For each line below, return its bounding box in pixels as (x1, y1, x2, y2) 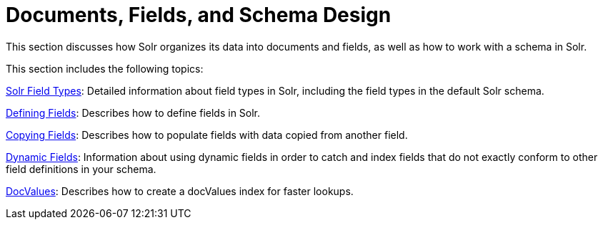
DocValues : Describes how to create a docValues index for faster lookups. (6, 184, 354, 197)
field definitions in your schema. (6, 162, 156, 175)
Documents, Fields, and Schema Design (6, 3, 392, 27)
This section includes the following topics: (6, 62, 204, 75)
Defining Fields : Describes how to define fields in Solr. (6, 106, 261, 119)
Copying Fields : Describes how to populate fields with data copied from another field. (6, 128, 408, 141)
